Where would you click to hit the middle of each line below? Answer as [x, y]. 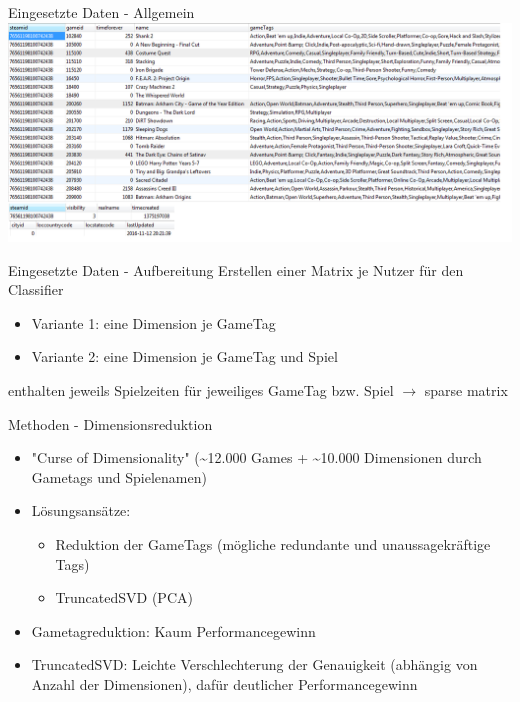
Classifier [36, 289]
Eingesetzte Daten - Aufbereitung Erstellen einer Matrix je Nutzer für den [236, 269]
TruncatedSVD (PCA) [124, 597]
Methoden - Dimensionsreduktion [110, 423]
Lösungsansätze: [81, 510]
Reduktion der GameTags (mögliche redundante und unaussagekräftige [273, 544]
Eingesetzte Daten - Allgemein [101, 12]
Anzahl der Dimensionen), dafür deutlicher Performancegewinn [224, 684]
